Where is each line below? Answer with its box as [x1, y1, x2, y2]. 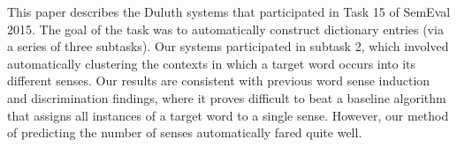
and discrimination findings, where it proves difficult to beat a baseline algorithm [7, 88, 446, 107]
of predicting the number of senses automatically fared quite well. [7, 123, 362, 142]
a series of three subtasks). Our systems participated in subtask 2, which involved [7, 37, 449, 55]
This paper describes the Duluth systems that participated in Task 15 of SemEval [7, 3, 451, 20]
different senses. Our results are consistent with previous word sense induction [7, 71, 430, 90]
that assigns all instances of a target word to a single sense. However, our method [7, 106, 449, 124]
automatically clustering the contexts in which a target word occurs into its [7, 54, 416, 72]
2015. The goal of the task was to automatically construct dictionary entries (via [7, 19, 444, 38]
